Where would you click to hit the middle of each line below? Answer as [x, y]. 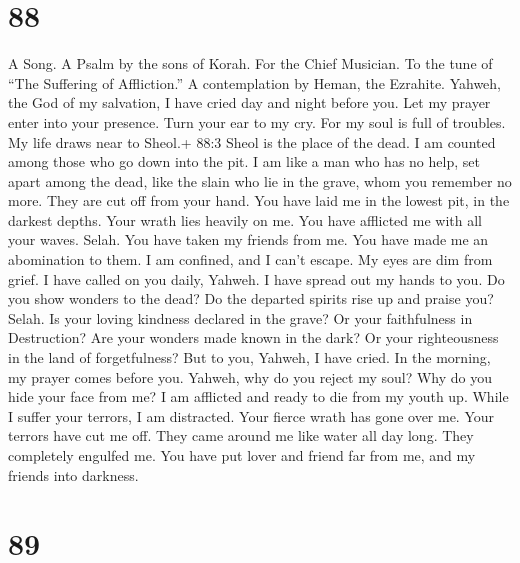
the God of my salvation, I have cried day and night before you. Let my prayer [249, 102]
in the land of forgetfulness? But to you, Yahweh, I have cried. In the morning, [249, 357]
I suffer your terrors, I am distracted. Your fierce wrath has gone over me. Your [251, 415]
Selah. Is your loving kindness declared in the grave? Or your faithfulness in [240, 317]
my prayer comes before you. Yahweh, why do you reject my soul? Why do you [250, 376]
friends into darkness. [73, 474]
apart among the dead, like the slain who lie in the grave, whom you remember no [260, 180]
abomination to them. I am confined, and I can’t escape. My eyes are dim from [250, 259]
